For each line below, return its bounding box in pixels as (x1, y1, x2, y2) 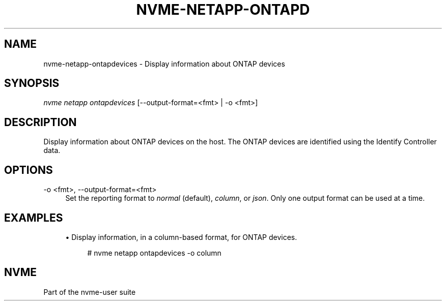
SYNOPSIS (4, 77, 60, 90)
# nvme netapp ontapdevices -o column (87, 248, 221, 257)
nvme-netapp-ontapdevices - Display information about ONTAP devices (43, 59, 285, 68)
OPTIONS (4, 163, 53, 176)
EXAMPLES (4, 211, 63, 224)
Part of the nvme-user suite (43, 287, 136, 296)
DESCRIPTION (4, 115, 77, 129)
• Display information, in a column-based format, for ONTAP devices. (65, 232, 297, 241)
